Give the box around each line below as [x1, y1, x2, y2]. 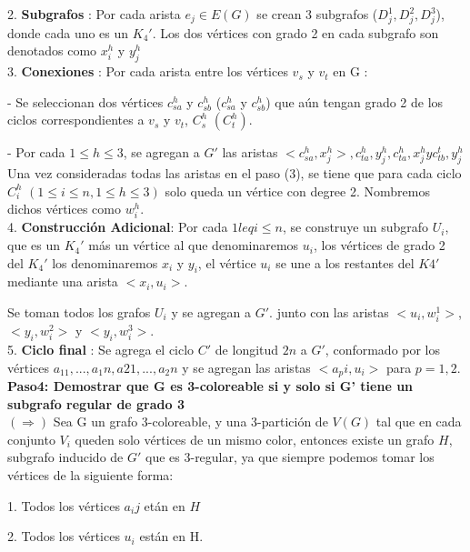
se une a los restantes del [275, 253, 415, 272]
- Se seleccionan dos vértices [7, 92, 164, 111]
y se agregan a [171, 303, 252, 322]
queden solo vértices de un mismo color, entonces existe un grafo [75, 429, 435, 448]
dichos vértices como [7, 199, 121, 218]
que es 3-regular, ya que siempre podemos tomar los [145, 447, 435, 467]
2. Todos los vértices [7, 527, 120, 546]
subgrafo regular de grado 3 [7, 394, 185, 413]
